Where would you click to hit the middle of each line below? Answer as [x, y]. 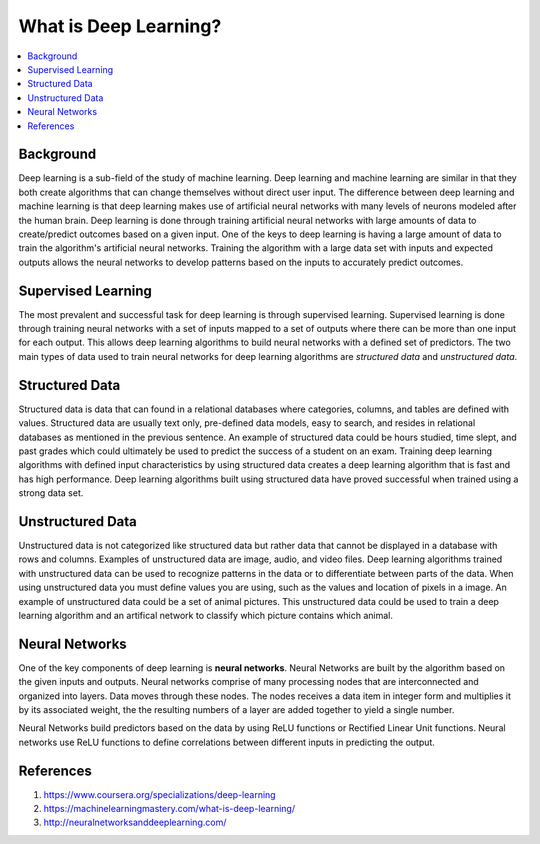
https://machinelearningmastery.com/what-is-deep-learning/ [169, 809]
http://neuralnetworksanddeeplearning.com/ [135, 822]
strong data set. [51, 493]
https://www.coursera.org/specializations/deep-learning [159, 794]
